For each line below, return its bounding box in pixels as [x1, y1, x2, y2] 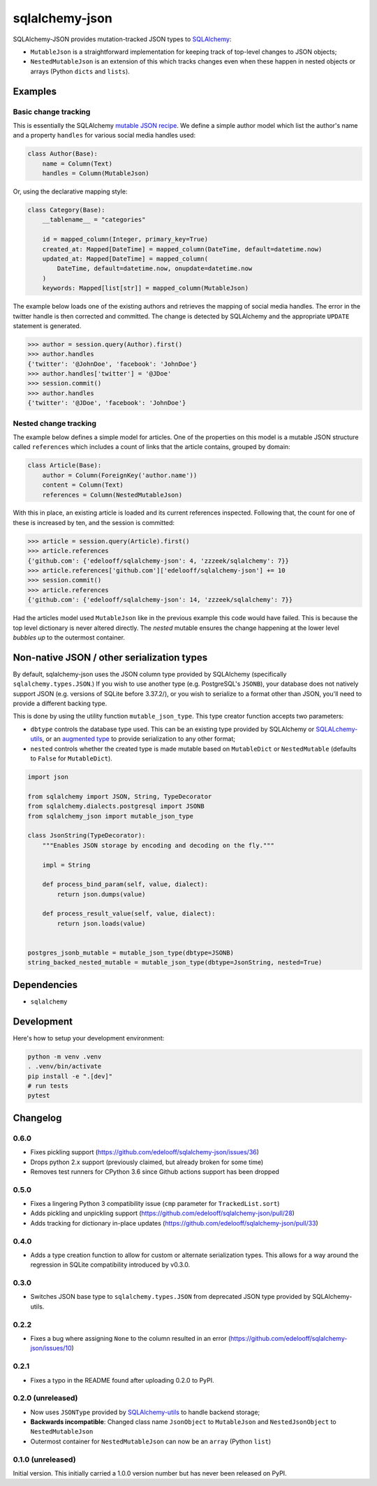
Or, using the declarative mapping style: [13, 187, 128, 196]
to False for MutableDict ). [30, 754, 113, 763]
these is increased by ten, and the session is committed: [13, 518, 175, 527]
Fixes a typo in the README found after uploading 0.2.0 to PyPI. [30, 1376, 214, 1384]
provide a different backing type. [13, 699, 108, 708]
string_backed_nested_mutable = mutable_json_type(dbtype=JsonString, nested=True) [27, 959, 323, 966]
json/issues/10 [30, 1344, 73, 1353]
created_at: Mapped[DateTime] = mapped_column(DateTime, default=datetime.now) [42, 245, 323, 253]
